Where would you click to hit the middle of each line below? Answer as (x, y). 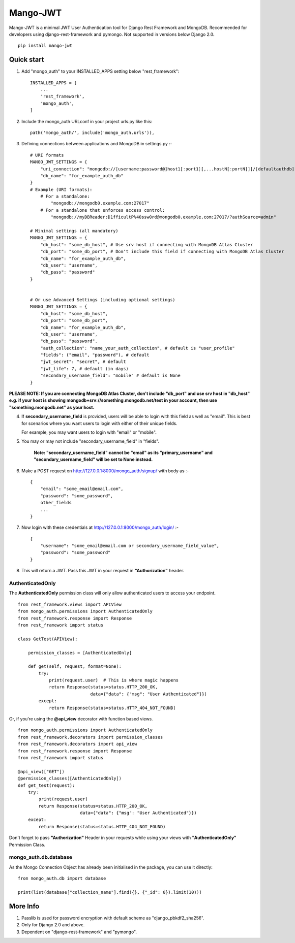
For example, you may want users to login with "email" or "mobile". (89, 432)
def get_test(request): (46, 785)
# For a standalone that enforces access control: (103, 210)
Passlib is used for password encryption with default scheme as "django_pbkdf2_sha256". (113, 918)
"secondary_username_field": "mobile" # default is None (110, 376)
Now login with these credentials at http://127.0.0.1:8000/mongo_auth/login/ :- (100, 527)
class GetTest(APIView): (48, 639)
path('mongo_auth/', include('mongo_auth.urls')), (92, 132)
